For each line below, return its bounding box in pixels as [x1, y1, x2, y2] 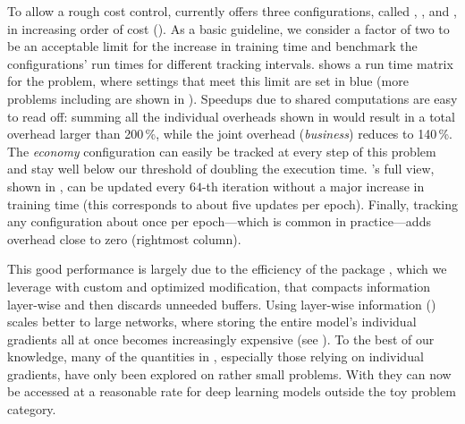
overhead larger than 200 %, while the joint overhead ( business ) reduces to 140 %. [7, 124, 453, 143]
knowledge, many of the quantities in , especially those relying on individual [7, 347, 424, 366]
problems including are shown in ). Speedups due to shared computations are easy [7, 89, 458, 107]
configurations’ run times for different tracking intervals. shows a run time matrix [7, 54, 453, 72]
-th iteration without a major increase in [201, 176, 425, 195]
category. [7, 400, 56, 419]
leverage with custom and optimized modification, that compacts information [7, 276, 431, 295]
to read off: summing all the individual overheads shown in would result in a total [7, 106, 455, 125]
